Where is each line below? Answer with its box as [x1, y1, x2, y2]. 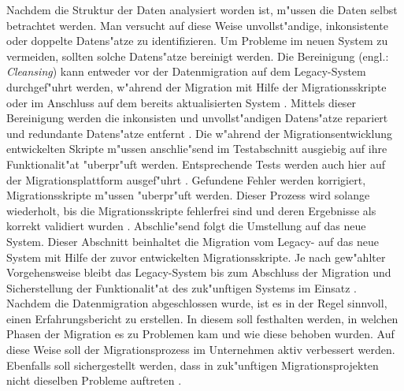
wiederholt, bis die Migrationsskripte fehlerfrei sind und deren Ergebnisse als [6, 202, 376, 218]
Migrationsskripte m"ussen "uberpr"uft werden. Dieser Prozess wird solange [6, 187, 370, 203]
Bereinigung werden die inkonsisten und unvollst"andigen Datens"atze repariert [6, 110, 388, 126]
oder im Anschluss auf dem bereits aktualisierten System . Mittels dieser [6, 94, 357, 110]
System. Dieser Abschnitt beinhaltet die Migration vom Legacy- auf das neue [6, 233, 379, 249]
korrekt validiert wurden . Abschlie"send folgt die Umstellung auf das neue [6, 218, 366, 234]
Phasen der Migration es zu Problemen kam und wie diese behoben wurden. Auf [6, 326, 395, 342]
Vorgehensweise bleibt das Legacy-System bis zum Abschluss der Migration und [6, 264, 391, 281]
